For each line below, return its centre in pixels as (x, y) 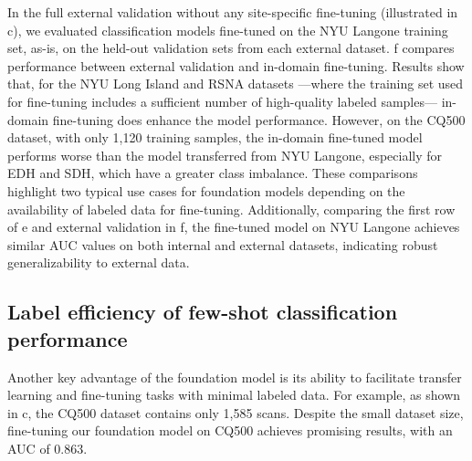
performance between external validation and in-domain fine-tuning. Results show (236, 65)
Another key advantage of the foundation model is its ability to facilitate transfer (235, 377)
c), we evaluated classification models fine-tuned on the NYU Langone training (228, 30)
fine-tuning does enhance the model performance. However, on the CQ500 (259, 119)
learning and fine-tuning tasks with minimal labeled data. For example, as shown (234, 395)
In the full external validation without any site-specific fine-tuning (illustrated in (233, 12)
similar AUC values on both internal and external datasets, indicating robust (223, 244)
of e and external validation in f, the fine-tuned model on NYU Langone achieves (234, 227)
